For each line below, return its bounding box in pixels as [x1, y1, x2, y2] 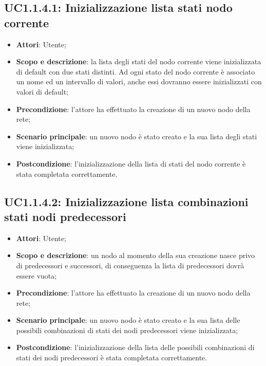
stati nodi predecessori [4, 208, 126, 224]
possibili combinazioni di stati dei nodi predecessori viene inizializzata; [16, 324, 238, 335]
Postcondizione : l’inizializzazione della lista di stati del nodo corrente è [16, 158, 246, 169]
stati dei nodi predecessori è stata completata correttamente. [16, 352, 207, 363]
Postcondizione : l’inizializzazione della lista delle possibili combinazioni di [16, 342, 255, 353]
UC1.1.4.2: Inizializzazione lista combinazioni [4, 193, 249, 209]
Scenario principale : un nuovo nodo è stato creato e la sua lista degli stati [16, 131, 257, 141]
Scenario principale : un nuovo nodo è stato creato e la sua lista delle [16, 315, 240, 325]
